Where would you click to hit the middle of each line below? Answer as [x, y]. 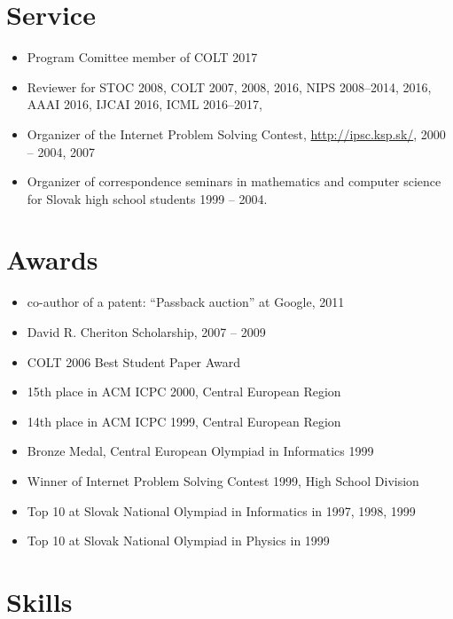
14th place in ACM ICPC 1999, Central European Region [184, 421]
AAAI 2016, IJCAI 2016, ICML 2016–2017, [144, 104]
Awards [52, 259]
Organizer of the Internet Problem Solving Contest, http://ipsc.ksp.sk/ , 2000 [236, 133]
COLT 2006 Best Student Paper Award [134, 361]
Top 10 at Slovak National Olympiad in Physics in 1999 [178, 541]
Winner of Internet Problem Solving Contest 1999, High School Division [223, 480]
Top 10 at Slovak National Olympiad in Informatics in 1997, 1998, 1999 [221, 510]
